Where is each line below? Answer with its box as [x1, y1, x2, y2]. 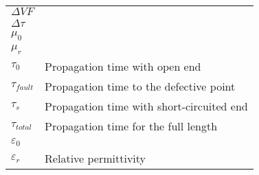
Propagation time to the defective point [45, 78, 236, 95]
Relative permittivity [45, 150, 146, 167]
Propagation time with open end [45, 58, 201, 75]
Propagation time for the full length [45, 118, 218, 135]
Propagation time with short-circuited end [45, 98, 248, 115]
